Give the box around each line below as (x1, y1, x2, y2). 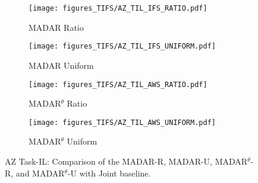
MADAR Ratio (29, 21, 84, 33)
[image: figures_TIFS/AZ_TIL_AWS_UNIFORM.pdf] (29, 118, 216, 127)
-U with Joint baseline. (67, 166, 151, 179)
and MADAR (15, 166, 65, 179)
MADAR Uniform (29, 59, 94, 71)
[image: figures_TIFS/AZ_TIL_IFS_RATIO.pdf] (29, 4, 207, 12)
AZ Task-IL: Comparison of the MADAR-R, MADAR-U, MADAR (5, 155, 248, 167)
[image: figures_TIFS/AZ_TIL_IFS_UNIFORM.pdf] (29, 42, 216, 51)
